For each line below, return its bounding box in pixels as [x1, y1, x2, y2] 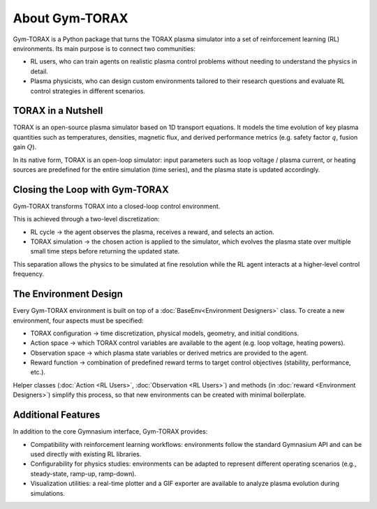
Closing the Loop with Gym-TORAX [13, 184, 169, 196]
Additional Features [13, 409, 101, 421]
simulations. [30, 489, 66, 497]
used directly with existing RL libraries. [30, 450, 142, 458]
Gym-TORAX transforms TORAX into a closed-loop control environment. [13, 202, 221, 210]
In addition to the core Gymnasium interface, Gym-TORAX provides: [13, 427, 208, 436]
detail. [30, 67, 49, 75]
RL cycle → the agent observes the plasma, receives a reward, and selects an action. [30, 228, 275, 236]
